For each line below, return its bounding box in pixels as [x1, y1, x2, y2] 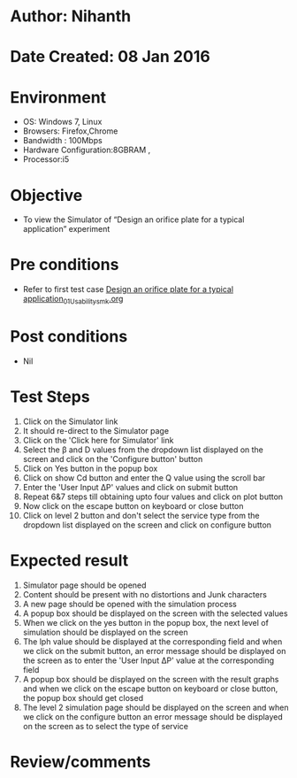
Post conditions [10, 327, 128, 347]
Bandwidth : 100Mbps [22, 135, 103, 146]
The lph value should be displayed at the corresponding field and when [22, 635, 283, 647]
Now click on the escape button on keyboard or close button [22, 500, 244, 511]
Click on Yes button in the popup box [22, 463, 158, 474]
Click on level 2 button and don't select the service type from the [22, 510, 260, 520]
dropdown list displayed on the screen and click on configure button [22, 520, 272, 530]
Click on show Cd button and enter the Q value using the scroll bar [22, 472, 266, 483]
